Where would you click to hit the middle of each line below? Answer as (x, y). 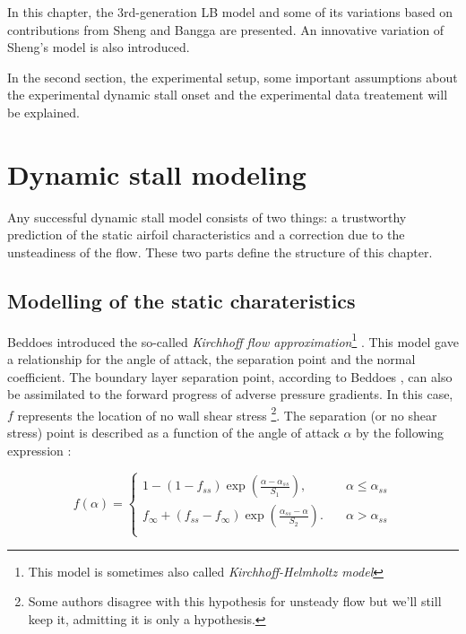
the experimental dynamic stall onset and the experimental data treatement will (228, 95)
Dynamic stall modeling (157, 174)
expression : (39, 450)
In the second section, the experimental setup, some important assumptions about (233, 77)
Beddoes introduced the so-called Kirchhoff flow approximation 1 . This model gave (233, 340)
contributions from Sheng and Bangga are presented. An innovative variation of (226, 29)
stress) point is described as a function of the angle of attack (173, 432)
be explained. (43, 112)
